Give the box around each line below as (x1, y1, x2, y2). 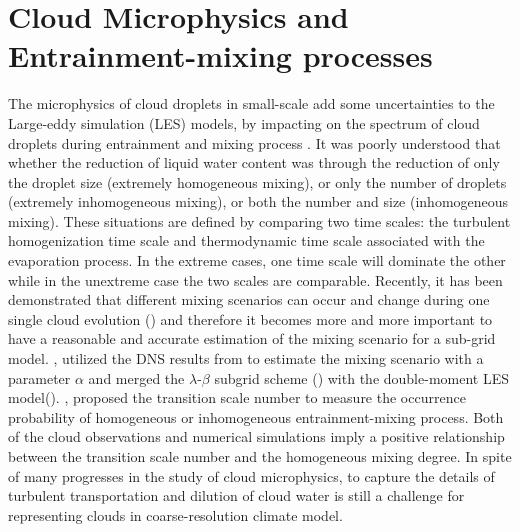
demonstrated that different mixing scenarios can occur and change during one (8, 289, 490, 310)
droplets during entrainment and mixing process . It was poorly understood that (8, 132, 501, 153)
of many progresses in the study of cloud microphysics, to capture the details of (8, 465, 495, 486)
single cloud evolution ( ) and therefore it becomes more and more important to (8, 308, 493, 329)
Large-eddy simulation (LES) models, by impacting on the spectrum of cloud (8, 112, 480, 133)
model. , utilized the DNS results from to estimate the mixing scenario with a (8, 348, 484, 369)
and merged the (88, 367, 185, 388)
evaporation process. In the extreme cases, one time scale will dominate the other (8, 250, 506, 271)
